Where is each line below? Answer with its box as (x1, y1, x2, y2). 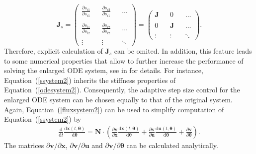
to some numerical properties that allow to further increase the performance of (4, 55, 244, 66)
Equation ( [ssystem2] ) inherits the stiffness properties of (4, 75, 176, 85)
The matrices (4, 140, 44, 150)
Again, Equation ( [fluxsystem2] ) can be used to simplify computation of (4, 104, 224, 114)
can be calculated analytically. (126, 140, 218, 150)
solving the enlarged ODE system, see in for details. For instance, (4, 65, 203, 76)
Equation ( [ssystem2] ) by (4, 114, 82, 124)
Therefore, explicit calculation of (4, 46, 103, 56)
